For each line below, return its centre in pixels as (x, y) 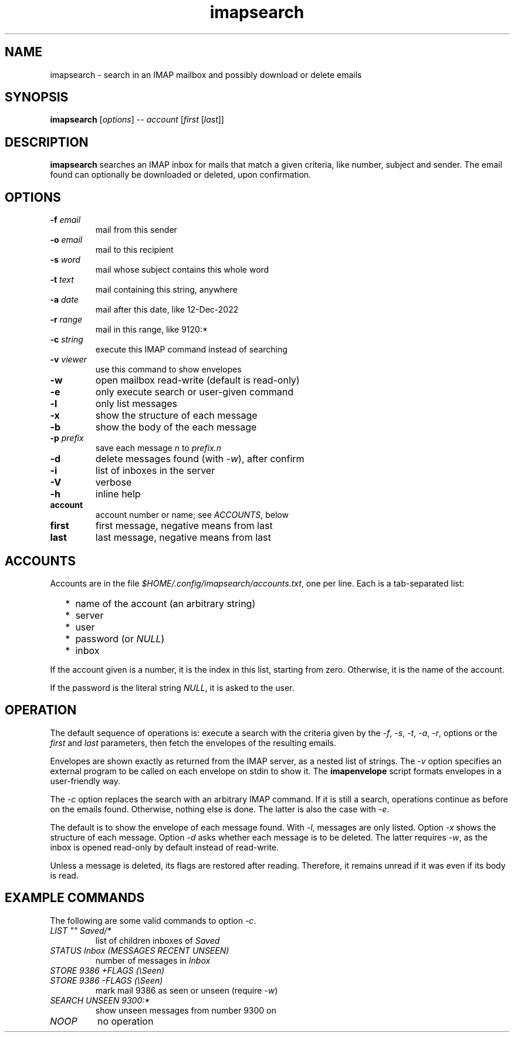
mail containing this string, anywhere (166, 290)
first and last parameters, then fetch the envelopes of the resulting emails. (193, 743)
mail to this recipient (134, 250)
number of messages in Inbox (153, 960)
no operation (125, 1021)
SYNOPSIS (37, 97)
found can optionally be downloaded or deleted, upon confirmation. (181, 175)
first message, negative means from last (184, 526)
